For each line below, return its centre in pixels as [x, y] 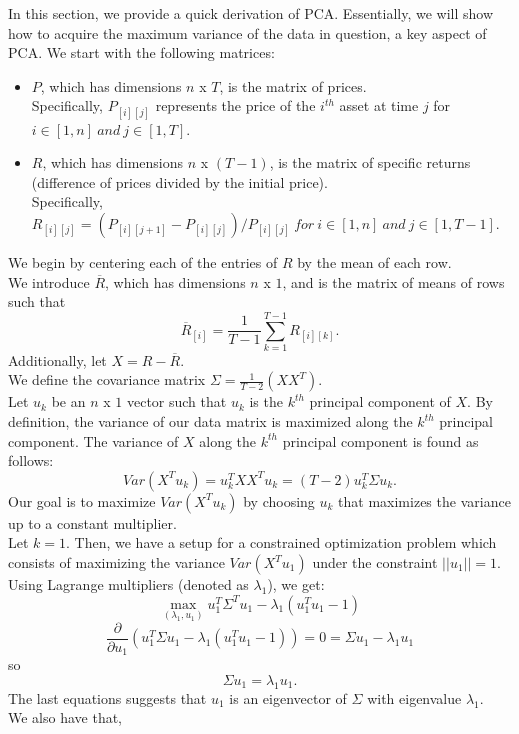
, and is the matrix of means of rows [393, 281]
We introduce [49, 281]
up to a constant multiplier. [92, 522]
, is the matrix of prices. [293, 85]
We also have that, [65, 717]
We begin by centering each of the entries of [143, 261]
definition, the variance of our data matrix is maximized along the [210, 421]
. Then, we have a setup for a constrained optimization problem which [281, 542]
